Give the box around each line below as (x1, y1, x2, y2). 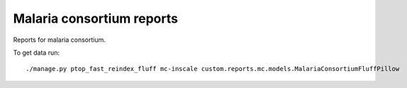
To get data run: (13, 48, 60, 57)
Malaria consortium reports (13, 11, 179, 26)
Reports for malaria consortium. (13, 35, 106, 44)
